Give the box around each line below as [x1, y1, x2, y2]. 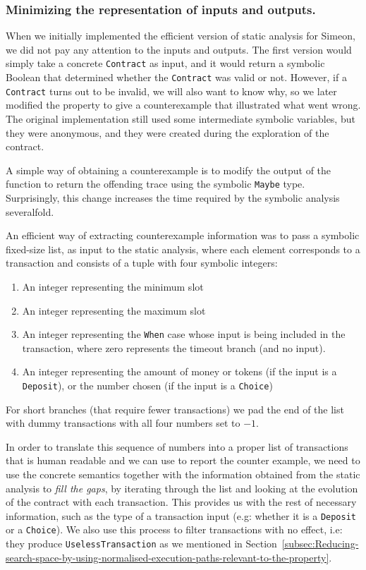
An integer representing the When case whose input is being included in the [22, 327, 346, 341]
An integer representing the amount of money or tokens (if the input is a [22, 364, 337, 379]
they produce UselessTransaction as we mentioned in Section [6, 536, 277, 551]
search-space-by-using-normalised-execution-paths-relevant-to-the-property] [6, 550, 329, 564]
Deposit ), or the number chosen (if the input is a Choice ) [22, 378, 273, 392]
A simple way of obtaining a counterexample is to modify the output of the [6, 162, 331, 177]
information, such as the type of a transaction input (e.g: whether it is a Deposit [6, 508, 357, 523]
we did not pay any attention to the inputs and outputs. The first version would [6, 42, 352, 56]
